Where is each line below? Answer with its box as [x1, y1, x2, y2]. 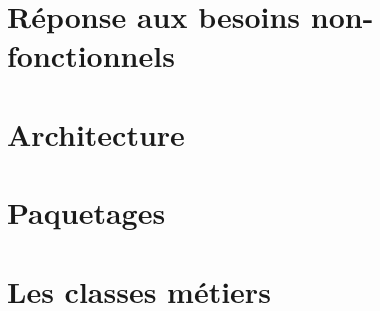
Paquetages [7, 192, 166, 233]
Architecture [7, 113, 185, 154]
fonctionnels [7, 35, 175, 76]
